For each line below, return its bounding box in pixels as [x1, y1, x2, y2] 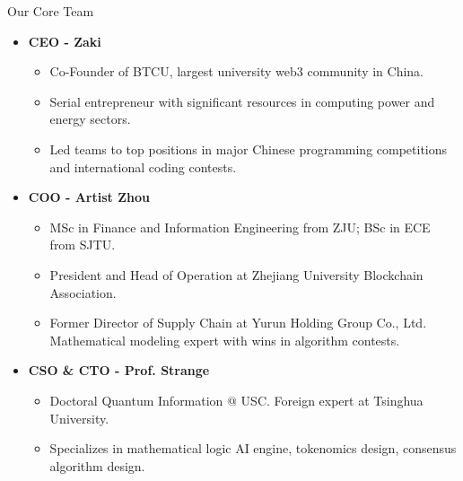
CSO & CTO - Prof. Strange [28, 361, 210, 380]
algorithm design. [49, 456, 145, 475]
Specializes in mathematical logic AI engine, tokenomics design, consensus [49, 439, 457, 458]
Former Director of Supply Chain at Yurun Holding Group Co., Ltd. [49, 313, 427, 332]
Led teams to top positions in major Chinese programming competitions [49, 139, 448, 158]
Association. [49, 283, 117, 302]
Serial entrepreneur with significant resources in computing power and [49, 92, 435, 110]
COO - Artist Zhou [28, 188, 150, 206]
